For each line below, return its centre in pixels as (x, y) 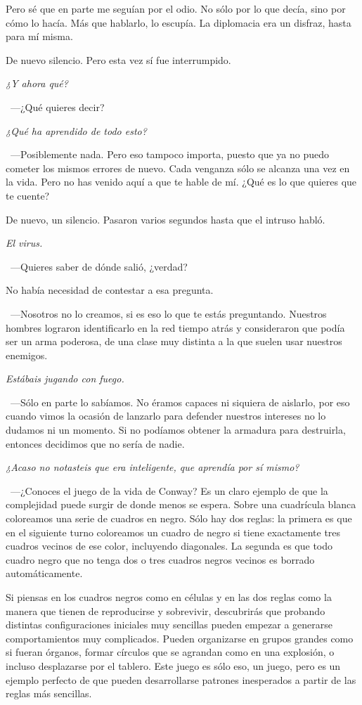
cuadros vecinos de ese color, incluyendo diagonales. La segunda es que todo (169, 546)
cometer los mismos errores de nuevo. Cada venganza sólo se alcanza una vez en (178, 168)
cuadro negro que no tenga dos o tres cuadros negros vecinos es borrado (160, 559)
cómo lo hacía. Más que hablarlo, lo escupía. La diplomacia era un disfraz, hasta (179, 22)
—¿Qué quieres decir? (57, 106)
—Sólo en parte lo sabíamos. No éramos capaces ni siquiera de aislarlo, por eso (180, 402)
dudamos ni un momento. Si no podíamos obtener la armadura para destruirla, (176, 430)
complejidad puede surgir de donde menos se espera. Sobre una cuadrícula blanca (181, 504)
